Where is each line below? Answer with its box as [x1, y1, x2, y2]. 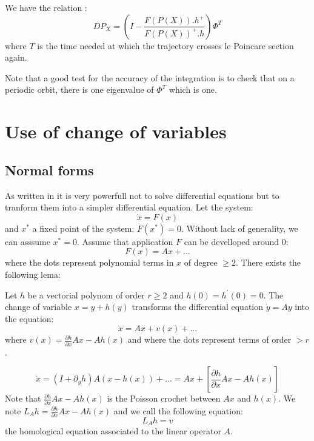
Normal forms [5, 160, 94, 179]
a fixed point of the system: [32, 221, 135, 234]
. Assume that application [76, 235, 173, 247]
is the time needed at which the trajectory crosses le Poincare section [37, 39, 294, 52]
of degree [184, 256, 218, 269]
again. [5, 51, 27, 64]
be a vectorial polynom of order [27, 288, 145, 301]
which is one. [169, 83, 217, 96]
